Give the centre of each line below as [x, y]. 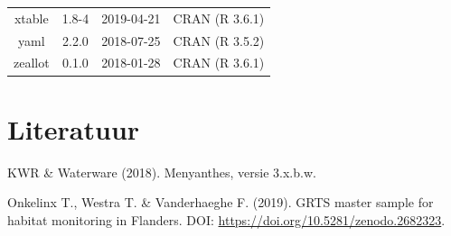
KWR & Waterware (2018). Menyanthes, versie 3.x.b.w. [162, 172]
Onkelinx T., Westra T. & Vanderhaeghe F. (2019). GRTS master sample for [221, 202]
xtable [31, 18]
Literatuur [74, 128]
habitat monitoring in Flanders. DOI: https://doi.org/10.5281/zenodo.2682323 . [226, 219]
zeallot [32, 63]
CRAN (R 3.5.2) [219, 40]
